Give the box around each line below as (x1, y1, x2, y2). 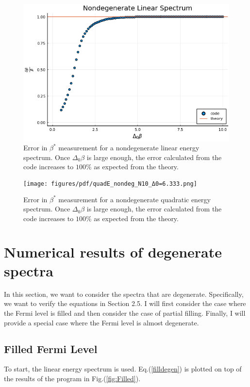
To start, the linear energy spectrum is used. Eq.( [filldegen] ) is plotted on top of (4, 364, 242, 374)
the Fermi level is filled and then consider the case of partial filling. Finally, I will (4, 307, 246, 318)
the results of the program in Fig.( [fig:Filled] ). (4, 373, 141, 383)
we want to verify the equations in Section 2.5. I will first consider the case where (4, 298, 246, 308)
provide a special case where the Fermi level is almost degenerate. (4, 317, 199, 327)
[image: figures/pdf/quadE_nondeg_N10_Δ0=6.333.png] (23, 180, 197, 188)
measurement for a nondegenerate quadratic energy (58, 194, 211, 204)
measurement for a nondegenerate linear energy (58, 143, 200, 153)
